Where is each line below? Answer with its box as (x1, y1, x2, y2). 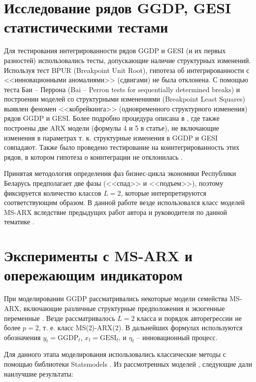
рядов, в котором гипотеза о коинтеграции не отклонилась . (4, 151, 183, 162)
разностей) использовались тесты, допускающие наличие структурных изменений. (4, 55, 251, 65)
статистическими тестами (4, 17, 168, 37)
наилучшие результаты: (4, 368, 73, 379)
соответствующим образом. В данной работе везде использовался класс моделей (4, 197, 245, 208)
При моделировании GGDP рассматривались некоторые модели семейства (4, 293, 227, 304)
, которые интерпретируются (121, 187, 206, 198)
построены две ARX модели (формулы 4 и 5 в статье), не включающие (4, 123, 220, 133)
